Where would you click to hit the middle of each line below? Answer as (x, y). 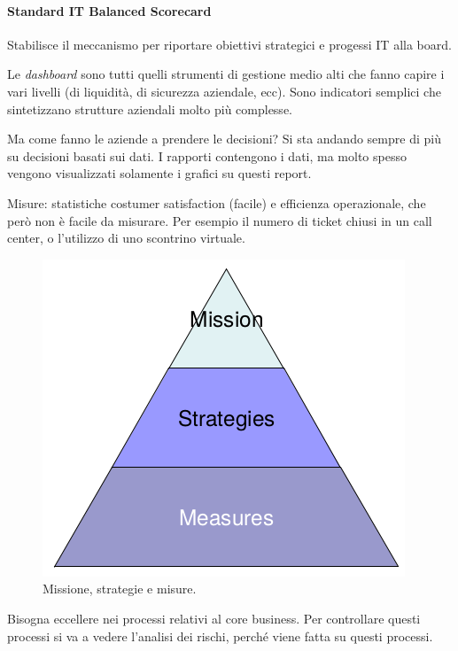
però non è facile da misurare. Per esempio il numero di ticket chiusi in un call (220, 220)
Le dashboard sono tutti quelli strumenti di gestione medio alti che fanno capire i (226, 74)
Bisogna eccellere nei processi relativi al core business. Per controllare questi (214, 618)
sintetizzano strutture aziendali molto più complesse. (150, 108)
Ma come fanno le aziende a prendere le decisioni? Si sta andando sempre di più (224, 139)
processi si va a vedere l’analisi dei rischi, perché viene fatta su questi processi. (220, 635)
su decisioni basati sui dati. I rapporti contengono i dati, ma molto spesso (207, 155)
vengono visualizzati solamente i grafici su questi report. (159, 173)
